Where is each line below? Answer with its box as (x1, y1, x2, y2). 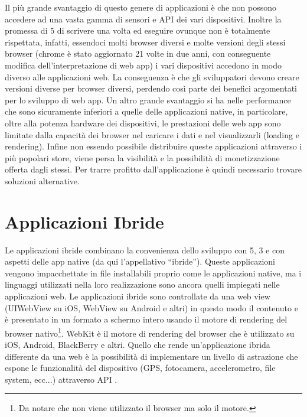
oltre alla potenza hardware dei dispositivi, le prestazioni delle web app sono (5, 116, 281, 129)
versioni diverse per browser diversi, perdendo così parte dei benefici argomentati (5, 82, 298, 95)
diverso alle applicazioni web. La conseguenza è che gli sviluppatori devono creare (5, 70, 299, 83)
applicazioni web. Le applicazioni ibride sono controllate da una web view (5, 290, 270, 302)
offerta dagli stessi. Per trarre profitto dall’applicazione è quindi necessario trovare (5, 163, 302, 175)
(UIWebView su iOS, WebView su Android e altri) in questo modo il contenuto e (5, 301, 298, 314)
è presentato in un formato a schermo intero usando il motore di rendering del (5, 313, 288, 325)
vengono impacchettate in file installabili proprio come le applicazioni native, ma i (5, 266, 302, 279)
